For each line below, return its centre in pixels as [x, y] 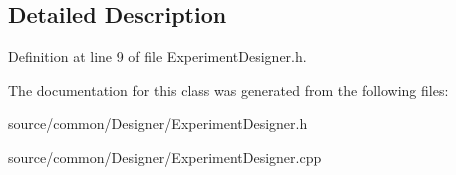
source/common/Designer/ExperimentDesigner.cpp [165, 156]
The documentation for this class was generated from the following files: [228, 89]
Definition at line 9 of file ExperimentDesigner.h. [157, 56]
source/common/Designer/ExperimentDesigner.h [158, 123]
